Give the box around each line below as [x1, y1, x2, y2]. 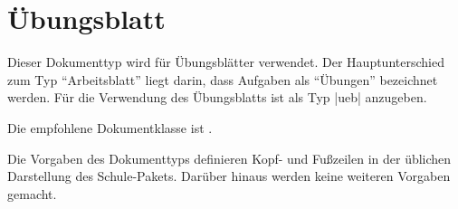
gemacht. [7, 184, 57, 203]
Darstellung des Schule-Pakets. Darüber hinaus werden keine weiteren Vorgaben [7, 166, 451, 185]
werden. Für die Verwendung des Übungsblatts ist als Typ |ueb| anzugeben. [7, 88, 427, 107]
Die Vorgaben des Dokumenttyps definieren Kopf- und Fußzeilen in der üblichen [7, 148, 452, 167]
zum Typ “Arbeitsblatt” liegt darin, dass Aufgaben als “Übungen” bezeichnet [7, 70, 438, 89]
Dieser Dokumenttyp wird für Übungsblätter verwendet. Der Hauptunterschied [7, 52, 444, 71]
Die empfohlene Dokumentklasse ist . [7, 118, 213, 137]
